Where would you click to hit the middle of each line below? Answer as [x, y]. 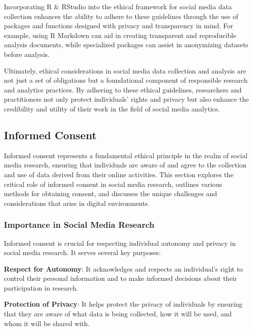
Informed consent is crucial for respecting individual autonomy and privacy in [120, 243]
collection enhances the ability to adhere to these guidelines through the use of [121, 16]
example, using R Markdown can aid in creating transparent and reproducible [120, 35]
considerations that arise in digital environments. [77, 203]
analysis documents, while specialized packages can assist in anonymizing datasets [126, 45]
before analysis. [27, 54]
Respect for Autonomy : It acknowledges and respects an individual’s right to [124, 268]
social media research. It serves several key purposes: [82, 252]
